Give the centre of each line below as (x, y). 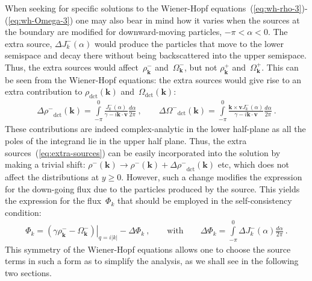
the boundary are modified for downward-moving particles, (114, 32)
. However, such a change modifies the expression (212, 176)
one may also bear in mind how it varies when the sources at (188, 20)
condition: (23, 212)
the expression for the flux (53, 200)
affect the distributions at (52, 176)
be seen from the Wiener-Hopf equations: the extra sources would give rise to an (153, 79)
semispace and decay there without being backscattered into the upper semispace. (156, 55)
